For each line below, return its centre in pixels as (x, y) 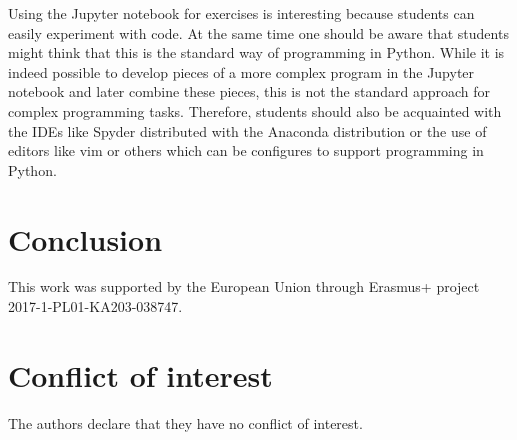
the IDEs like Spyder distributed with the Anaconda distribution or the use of (247, 130)
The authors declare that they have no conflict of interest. (185, 422)
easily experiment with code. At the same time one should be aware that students (258, 32)
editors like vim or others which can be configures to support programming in (246, 150)
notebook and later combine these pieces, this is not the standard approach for (249, 91)
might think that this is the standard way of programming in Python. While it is (256, 52)
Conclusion (85, 238)
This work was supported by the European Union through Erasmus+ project (244, 286)
